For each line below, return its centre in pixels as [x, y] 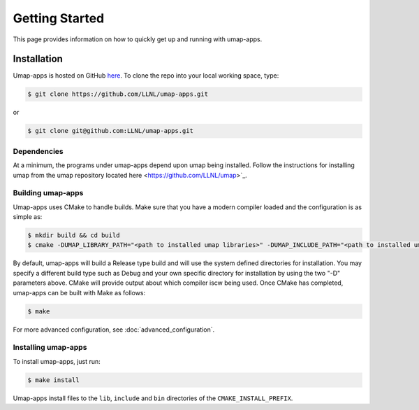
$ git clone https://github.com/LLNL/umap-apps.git [118, 94]
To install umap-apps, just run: [57, 361]
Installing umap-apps [50, 348]
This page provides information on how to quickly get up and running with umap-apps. [138, 39]
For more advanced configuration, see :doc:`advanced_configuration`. [114, 330]
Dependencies [38, 151]
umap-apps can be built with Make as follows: [79, 292]
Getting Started [59, 18]
